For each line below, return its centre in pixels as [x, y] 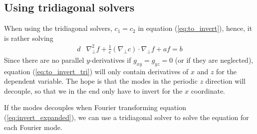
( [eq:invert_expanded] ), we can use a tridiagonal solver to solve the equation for [127, 117]
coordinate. [208, 90]
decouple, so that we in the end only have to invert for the [93, 90]
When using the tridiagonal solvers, [58, 28]
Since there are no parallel [44, 60]
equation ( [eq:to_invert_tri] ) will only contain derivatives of [96, 71]
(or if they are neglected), [214, 60]
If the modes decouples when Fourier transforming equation [95, 107]
